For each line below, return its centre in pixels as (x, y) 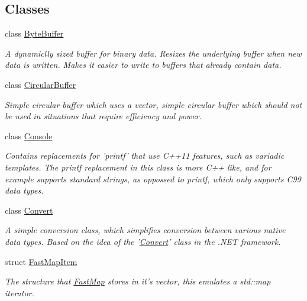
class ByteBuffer (34, 33)
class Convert (29, 210)
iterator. (20, 292)
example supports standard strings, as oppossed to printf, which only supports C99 (153, 179)
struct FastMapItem (41, 261)
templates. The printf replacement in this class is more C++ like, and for (138, 167)
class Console (29, 135)
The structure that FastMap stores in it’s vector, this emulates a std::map (138, 281)
